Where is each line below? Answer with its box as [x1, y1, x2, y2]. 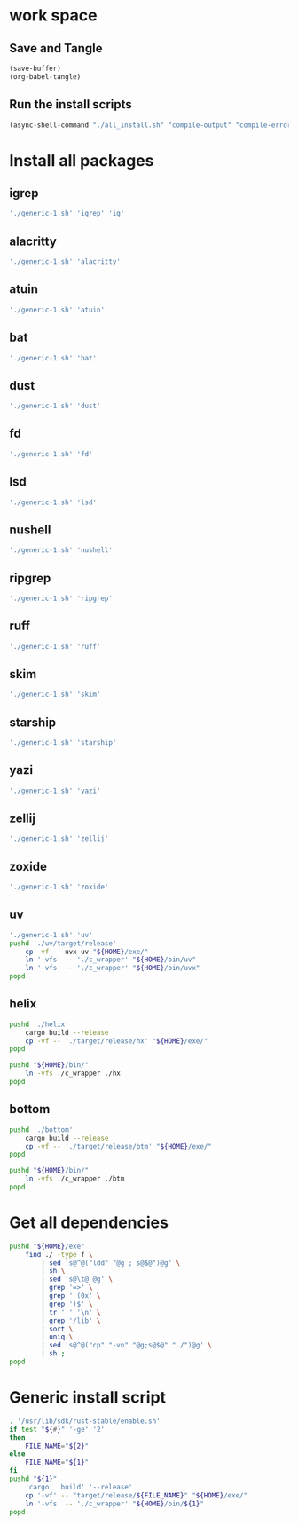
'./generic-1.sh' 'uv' [9, 930, 93, 939]
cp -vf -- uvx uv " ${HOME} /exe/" [25, 947, 149, 956]
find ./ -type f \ [25, 1250, 93, 1259]
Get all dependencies [9, 1213, 169, 1233]
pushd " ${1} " [9, 1474, 58, 1483]
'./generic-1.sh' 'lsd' [9, 498, 98, 507]
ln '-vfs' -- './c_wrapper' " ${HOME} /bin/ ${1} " [25, 1499, 204, 1508]
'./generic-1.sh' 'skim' [9, 690, 101, 699]
